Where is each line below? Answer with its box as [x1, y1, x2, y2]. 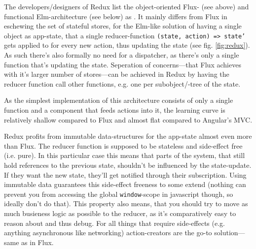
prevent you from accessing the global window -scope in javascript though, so [4, 188, 233, 199]
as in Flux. [21, 237, 54, 247]
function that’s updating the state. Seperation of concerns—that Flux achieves [4, 59, 241, 69]
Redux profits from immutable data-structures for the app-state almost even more [4, 131, 252, 141]
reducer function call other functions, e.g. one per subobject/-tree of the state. [4, 78, 241, 89]
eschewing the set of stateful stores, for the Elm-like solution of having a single [4, 21, 242, 31]
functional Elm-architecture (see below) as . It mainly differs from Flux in [4, 11, 227, 21]
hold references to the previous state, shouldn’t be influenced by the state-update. [4, 159, 252, 170]
